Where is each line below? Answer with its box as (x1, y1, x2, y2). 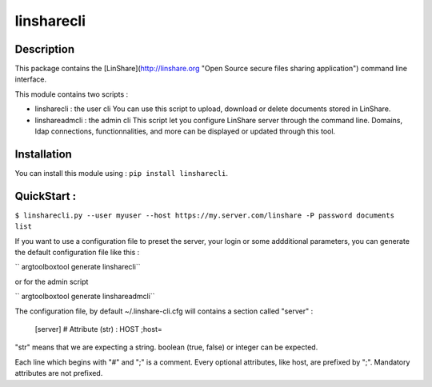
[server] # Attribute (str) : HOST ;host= (34, 324, 163, 333)
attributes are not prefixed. (14, 369, 103, 378)
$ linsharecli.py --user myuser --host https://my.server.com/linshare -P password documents (14, 210, 395, 220)
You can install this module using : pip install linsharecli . (14, 168, 228, 178)
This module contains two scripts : (14, 89, 129, 99)
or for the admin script (14, 277, 89, 286)
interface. (14, 74, 47, 84)
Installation (14, 147, 72, 161)
